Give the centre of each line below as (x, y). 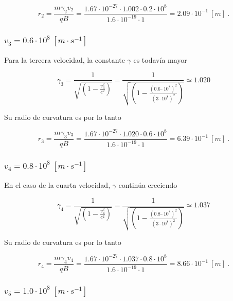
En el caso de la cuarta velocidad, (57, 184)
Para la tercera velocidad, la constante (65, 59)
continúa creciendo (148, 184)
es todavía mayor (160, 59)
